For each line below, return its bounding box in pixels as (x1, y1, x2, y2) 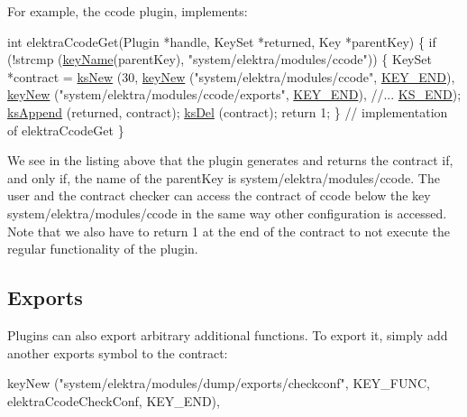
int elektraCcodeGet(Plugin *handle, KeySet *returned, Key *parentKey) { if (7, 32, 436, 51)
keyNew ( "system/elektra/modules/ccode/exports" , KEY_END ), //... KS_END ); (7, 85, 462, 104)
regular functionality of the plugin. (7, 239, 198, 258)
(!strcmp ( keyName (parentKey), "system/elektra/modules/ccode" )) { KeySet (7, 50, 432, 69)
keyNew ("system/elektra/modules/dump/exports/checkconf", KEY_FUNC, (7, 374, 430, 393)
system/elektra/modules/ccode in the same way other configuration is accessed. (7, 203, 447, 222)
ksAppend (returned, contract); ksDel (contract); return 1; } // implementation (7, 102, 448, 121)
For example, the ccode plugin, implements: (7, 2, 248, 20)
